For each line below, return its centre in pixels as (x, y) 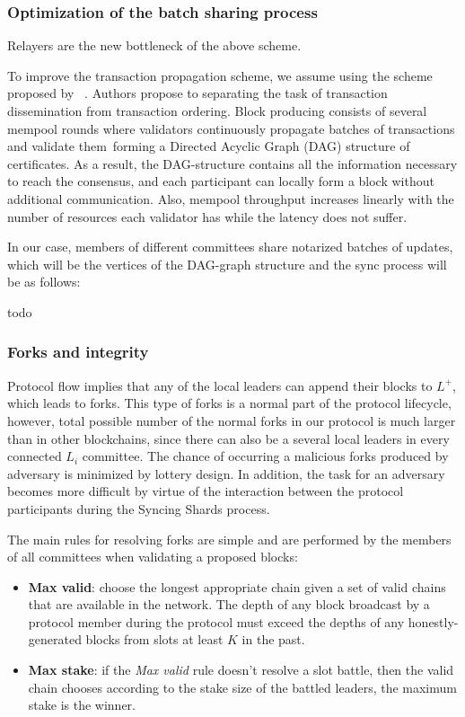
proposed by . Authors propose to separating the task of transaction (197, 93)
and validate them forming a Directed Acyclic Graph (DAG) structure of (209, 146)
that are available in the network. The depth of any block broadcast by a (229, 604)
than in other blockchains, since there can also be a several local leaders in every (228, 438)
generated (55, 639)
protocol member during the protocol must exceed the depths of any (216, 621)
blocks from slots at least (154, 639)
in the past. (273, 639)
